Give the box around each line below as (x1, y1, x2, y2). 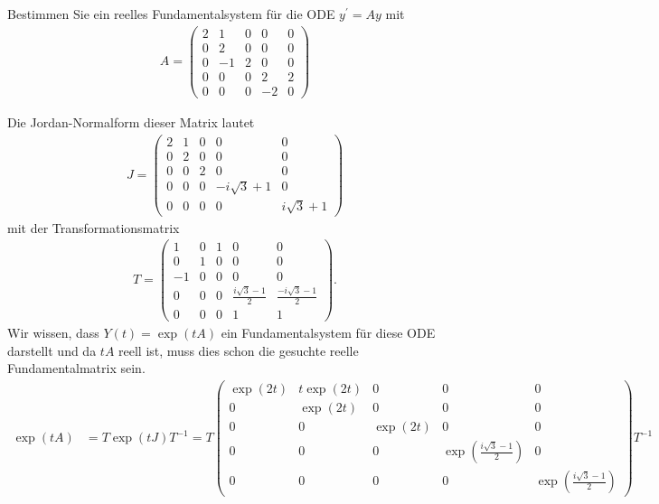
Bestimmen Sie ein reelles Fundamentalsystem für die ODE (7, 5, 335, 23)
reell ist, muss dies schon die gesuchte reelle (118, 341, 359, 359)
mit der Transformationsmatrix (7, 218, 180, 237)
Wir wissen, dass (7, 323, 99, 342)
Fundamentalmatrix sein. (7, 359, 146, 378)
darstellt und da (7, 341, 97, 359)
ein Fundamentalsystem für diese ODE (221, 323, 436, 342)
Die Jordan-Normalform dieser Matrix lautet (7, 112, 255, 131)
